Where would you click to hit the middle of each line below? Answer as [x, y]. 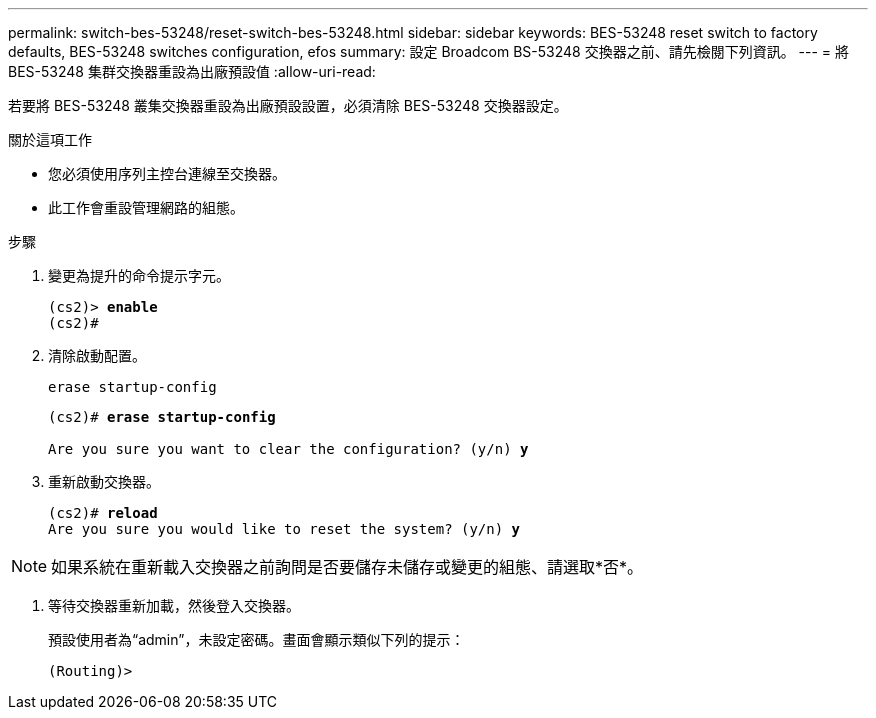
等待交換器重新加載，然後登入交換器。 [174, 605]
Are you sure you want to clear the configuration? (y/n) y [288, 449]
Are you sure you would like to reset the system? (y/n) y [284, 529]
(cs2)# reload [103, 513]
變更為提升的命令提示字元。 [139, 275]
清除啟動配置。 [97, 355]
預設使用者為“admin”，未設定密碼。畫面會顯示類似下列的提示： [256, 639]
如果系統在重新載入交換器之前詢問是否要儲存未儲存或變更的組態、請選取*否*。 [347, 567]
